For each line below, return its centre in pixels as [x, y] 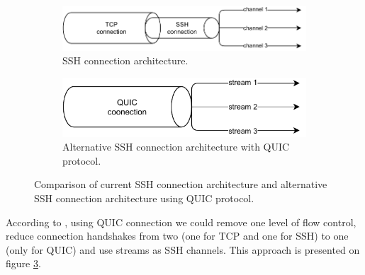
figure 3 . [23, 263]
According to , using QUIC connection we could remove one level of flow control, [181, 222]
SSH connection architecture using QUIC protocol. [144, 198]
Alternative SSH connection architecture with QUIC [176, 147]
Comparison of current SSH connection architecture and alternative [181, 184]
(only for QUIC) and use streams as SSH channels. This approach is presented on [183, 249]
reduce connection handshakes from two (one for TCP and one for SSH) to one [177, 236]
